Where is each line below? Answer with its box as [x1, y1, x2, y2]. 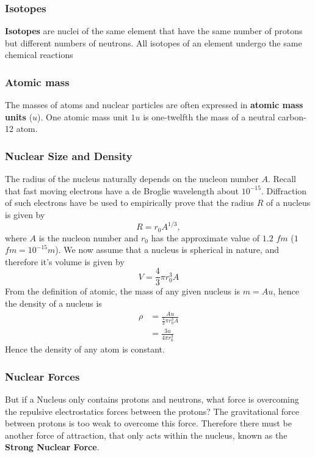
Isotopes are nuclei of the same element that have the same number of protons [5, 24, 303, 37]
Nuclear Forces [5, 368, 80, 384]
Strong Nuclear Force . [5, 441, 100, 453]
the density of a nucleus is [5, 296, 102, 309]
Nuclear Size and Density [5, 148, 132, 163]
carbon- [278, 110, 306, 123]
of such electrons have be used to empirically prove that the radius [5, 196, 255, 209]
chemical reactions [5, 48, 73, 61]
